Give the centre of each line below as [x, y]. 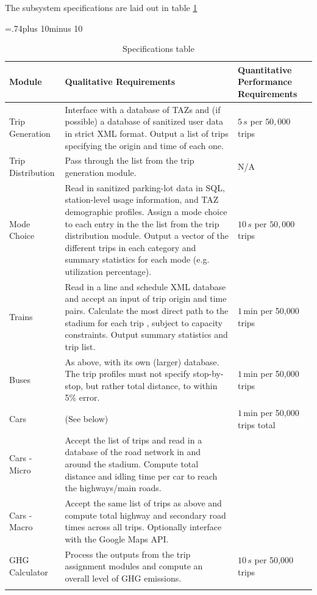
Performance [265, 82]
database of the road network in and [133, 452]
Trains [21, 316]
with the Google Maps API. [117, 538]
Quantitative [265, 69]
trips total [257, 424]
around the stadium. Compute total [132, 463]
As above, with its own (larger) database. [142, 361]
